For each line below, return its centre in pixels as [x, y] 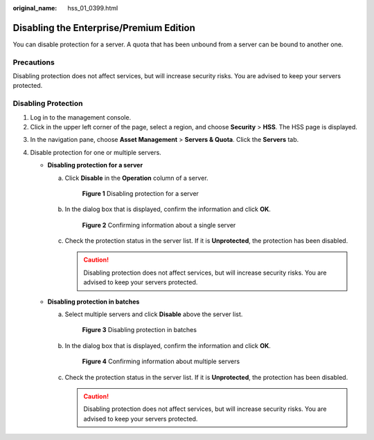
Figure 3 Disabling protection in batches [140, 330]
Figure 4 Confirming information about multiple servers [161, 361]
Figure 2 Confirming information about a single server [159, 225]
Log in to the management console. [81, 117]
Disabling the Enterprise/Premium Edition [104, 28]
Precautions [34, 62]
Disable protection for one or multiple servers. [96, 152]
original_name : [35, 8]
